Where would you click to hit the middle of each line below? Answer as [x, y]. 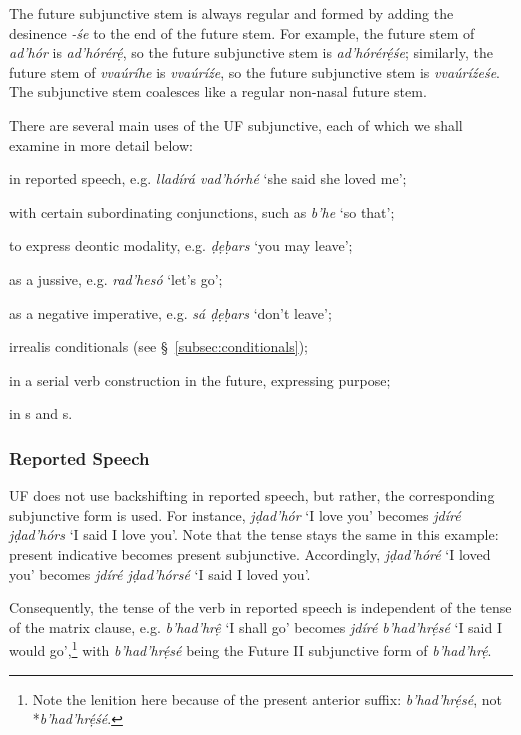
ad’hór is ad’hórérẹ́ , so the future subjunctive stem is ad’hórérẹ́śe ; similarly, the [251, 52]
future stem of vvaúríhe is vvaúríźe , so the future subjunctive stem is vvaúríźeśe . [254, 71]
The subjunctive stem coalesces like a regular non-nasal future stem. [218, 91]
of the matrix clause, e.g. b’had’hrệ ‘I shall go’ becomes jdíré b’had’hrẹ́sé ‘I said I [256, 626]
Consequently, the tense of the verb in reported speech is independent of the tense [260, 607]
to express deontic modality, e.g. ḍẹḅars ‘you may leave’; [181, 245]
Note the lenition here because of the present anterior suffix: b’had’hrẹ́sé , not [267, 698]
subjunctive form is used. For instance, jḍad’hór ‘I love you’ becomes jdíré [235, 514]
